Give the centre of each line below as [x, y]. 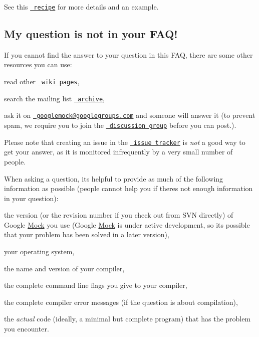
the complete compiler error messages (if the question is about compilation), [121, 302]
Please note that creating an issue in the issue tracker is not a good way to [125, 142]
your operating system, [39, 251]
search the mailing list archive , [54, 98]
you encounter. [27, 329]
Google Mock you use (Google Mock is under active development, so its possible [127, 224]
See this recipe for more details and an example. [81, 7]
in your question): [31, 198]
